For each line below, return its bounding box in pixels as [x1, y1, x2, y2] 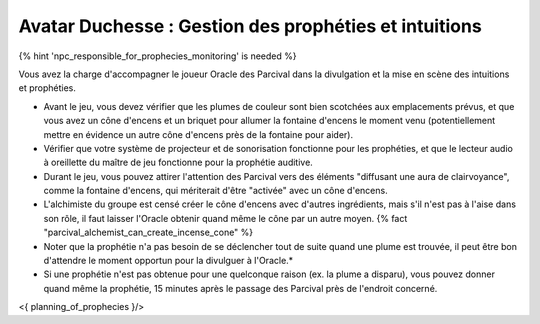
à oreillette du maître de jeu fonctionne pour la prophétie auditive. [43, 156, 314, 169]
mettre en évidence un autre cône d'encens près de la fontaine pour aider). [43, 128, 354, 140]
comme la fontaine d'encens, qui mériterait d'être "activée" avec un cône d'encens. [43, 185, 389, 197]
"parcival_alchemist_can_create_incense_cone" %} [43, 226, 254, 239]
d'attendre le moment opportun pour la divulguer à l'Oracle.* [43, 255, 294, 267]
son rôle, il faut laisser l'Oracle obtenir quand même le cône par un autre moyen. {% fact [43, 212, 408, 224]
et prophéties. [18, 82, 77, 94]
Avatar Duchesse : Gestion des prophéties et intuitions [18, 15, 482, 37]
